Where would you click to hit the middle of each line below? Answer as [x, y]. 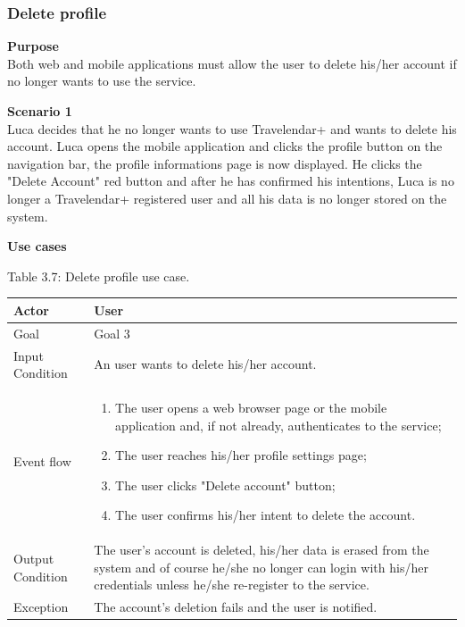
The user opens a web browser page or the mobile [251, 407]
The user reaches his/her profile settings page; [241, 455]
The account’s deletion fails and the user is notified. [236, 607]
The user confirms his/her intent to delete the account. [266, 515]
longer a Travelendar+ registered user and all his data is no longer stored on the [227, 198]
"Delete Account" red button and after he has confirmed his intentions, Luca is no [231, 181]
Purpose [33, 46]
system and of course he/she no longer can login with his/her [261, 567]
